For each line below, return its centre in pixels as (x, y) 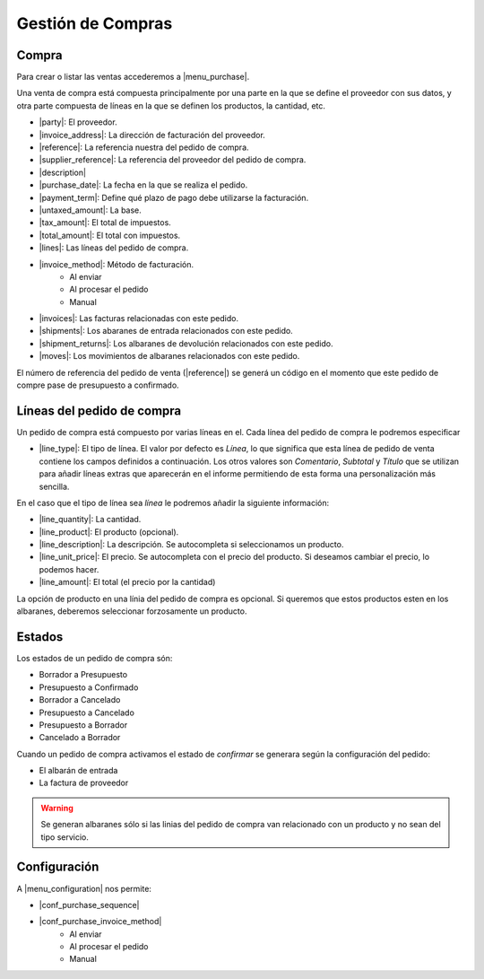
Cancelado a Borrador (80, 738)
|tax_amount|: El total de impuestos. (105, 223)
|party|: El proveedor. (78, 122)
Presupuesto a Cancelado (86, 712)
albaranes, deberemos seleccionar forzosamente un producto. (132, 611)
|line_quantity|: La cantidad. (90, 520)
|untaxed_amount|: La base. (91, 210)
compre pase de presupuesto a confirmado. (98, 385)
